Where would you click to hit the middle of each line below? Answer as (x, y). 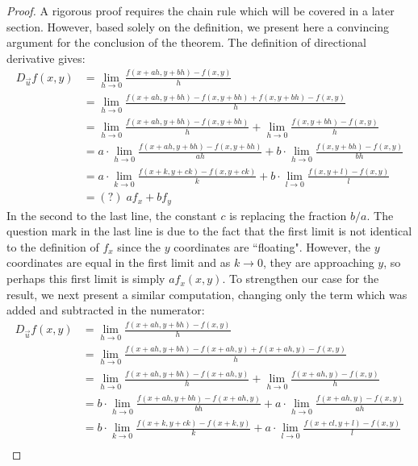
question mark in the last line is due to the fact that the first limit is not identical (209, 231)
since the (139, 246)
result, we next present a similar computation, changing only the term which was (207, 294)
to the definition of (53, 246)
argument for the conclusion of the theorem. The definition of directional (186, 42)
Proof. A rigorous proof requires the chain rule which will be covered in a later (201, 10)
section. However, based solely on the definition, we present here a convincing (198, 26)
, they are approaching (318, 262)
